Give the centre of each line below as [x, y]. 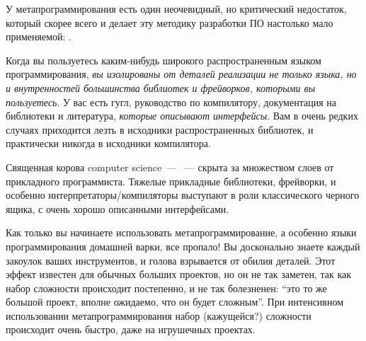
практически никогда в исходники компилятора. [108, 143]
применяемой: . [39, 36]
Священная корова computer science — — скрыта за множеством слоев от [170, 167]
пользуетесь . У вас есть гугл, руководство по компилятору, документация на [171, 102]
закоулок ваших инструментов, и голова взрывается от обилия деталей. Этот [171, 260]
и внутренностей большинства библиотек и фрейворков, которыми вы [161, 87]
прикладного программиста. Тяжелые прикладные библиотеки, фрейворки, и [171, 181]
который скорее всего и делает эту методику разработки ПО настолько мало [170, 22]
